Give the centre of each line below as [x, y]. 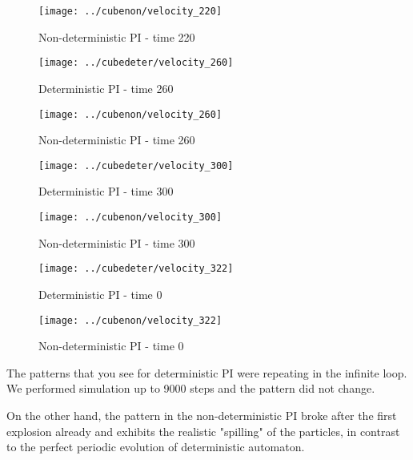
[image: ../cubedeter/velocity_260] [136, 63]
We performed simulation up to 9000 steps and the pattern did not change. [191, 388]
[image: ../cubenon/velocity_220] [130, 11]
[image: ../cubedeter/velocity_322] [136, 269]
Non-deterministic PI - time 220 [117, 36]
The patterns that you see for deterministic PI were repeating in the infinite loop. [207, 372]
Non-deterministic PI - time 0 [111, 346]
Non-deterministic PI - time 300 [117, 242]
